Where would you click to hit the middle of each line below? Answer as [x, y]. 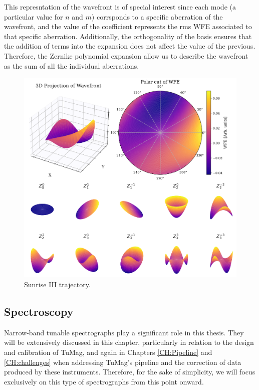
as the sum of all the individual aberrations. [72, 65]
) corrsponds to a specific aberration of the [157, 16]
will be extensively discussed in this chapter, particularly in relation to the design [129, 342]
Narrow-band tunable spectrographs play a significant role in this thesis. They [124, 332]
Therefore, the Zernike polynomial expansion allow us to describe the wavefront [126, 55]
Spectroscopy [39, 312]
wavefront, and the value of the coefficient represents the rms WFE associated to [128, 26]
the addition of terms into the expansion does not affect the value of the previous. [130, 46]
